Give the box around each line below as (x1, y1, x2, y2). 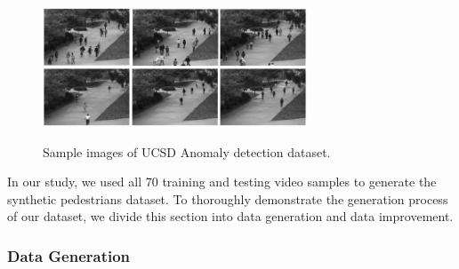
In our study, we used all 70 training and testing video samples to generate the (7, 172, 437, 191)
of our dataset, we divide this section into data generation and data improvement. (7, 207, 454, 225)
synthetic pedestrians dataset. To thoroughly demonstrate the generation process (7, 189, 448, 208)
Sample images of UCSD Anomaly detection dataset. (43, 142, 331, 161)
